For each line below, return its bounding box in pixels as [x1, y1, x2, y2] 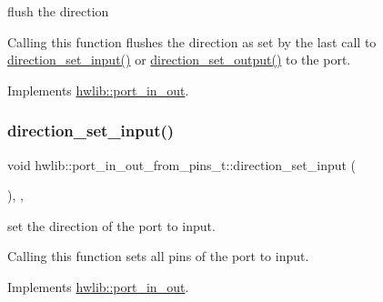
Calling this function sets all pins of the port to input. [7, 247, 309, 266]
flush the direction [7, 2, 109, 20]
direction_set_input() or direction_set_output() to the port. [7, 50, 351, 69]
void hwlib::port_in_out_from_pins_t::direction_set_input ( [7, 155, 357, 174]
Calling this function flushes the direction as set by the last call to [7, 32, 377, 51]
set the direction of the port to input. [7, 216, 216, 235]
